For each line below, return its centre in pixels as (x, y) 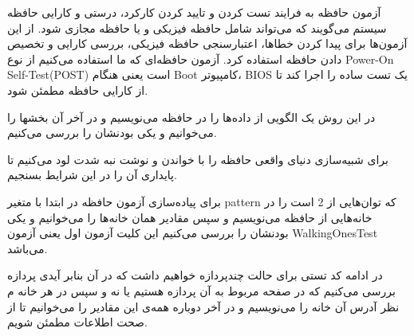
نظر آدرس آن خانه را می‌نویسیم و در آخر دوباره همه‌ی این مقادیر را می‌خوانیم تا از (203, 306)
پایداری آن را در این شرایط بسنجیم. (92, 175)
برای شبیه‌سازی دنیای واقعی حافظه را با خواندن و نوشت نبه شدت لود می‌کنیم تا (198, 159)
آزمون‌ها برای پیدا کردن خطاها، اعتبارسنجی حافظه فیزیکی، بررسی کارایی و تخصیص (207, 43)
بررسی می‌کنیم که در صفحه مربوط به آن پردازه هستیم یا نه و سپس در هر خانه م (201, 290)
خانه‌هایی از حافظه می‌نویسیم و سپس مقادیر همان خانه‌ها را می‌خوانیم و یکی (190, 217)
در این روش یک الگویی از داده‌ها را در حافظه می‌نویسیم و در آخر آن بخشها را (191, 117)
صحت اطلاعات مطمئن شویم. (77, 322)
